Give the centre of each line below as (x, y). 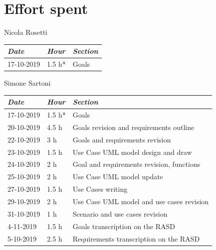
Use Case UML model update (118, 177)
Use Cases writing (100, 189)
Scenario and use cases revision (120, 213)
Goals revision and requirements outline (133, 127)
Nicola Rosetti (26, 32)
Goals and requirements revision (122, 139)
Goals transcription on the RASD (124, 226)
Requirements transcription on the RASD (136, 238)
